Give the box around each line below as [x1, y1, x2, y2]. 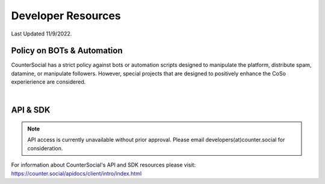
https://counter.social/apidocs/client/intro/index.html [11, 170, 142, 177]
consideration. [27, 144, 63, 152]
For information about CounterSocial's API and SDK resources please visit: [11, 161, 196, 168]
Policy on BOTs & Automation [11, 46, 123, 56]
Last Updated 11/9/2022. [11, 30, 72, 37]
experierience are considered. [11, 78, 86, 85]
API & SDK [11, 105, 51, 115]
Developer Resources [11, 9, 122, 22]
